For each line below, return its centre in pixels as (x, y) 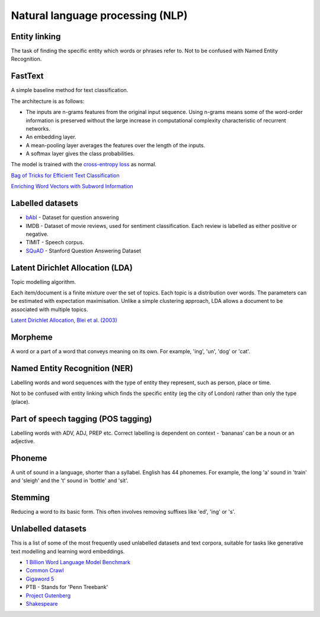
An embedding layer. (51, 137)
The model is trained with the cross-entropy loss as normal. (84, 164)
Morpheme (32, 338)
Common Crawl (45, 571)
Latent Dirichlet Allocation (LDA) (72, 268)
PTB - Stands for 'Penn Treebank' (67, 587)
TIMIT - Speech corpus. (55, 242)
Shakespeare (42, 603)
